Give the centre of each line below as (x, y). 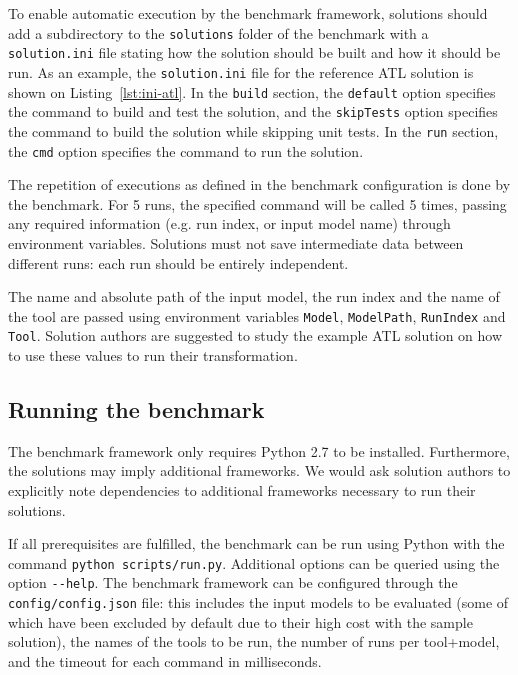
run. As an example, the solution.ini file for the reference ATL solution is (241, 71)
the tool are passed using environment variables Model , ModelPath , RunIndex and (257, 315)
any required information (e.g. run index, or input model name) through (229, 223)
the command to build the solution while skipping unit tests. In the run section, (253, 130)
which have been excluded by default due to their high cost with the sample (240, 621)
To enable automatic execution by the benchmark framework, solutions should (248, 13)
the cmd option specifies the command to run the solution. (186, 150)
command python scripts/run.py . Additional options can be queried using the (254, 562)
